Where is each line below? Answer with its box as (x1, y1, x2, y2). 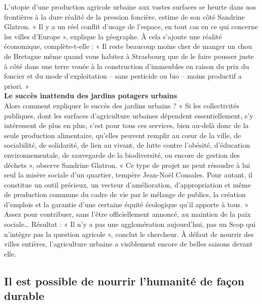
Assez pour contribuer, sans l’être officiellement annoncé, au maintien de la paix (4, 209, 251, 219)
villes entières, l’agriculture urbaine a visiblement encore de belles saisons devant (4, 238, 253, 249)
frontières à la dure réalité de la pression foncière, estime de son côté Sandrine (4, 11, 245, 22)
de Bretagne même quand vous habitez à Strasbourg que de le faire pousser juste (4, 50, 254, 61)
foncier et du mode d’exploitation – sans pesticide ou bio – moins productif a (4, 71, 242, 81)
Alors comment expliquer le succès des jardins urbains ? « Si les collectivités (4, 100, 239, 110)
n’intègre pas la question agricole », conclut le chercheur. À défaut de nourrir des (4, 228, 254, 239)
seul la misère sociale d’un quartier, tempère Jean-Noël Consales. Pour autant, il (4, 169, 252, 180)
